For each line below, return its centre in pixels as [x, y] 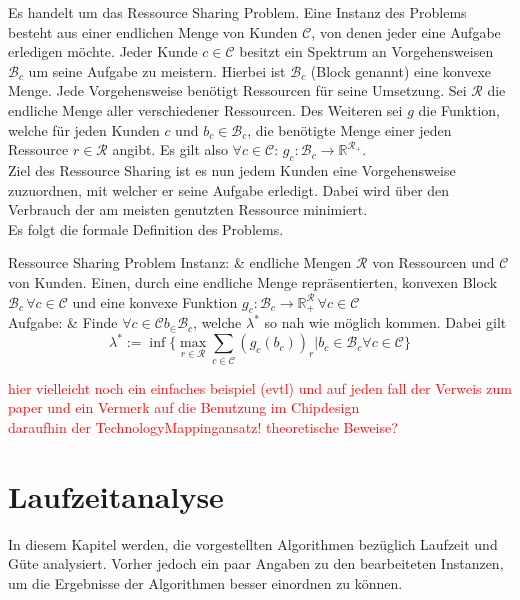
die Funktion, [459, 109]
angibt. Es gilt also [170, 149]
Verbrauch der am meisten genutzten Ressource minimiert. [188, 209]
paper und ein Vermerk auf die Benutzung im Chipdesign [184, 407]
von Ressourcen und [433, 262]
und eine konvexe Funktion [155, 301]
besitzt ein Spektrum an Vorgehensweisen [366, 51]
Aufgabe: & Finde [63, 322]
